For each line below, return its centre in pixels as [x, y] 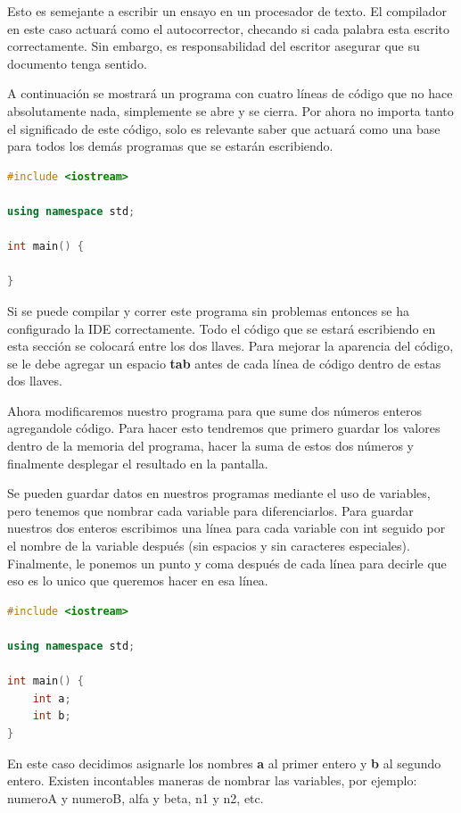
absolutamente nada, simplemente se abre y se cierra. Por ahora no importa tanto [230, 110]
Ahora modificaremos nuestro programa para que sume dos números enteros [215, 410]
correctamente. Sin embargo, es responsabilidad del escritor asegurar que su [214, 46]
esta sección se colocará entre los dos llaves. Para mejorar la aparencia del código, [230, 346]
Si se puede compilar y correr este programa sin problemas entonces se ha [209, 310]
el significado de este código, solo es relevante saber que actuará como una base [224, 128]
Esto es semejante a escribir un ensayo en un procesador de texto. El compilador [227, 11]
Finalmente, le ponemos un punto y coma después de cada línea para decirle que [227, 563]
